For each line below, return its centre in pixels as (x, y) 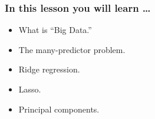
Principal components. (59, 109)
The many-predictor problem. (72, 49)
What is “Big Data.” (55, 30)
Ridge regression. (49, 69)
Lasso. (30, 89)
